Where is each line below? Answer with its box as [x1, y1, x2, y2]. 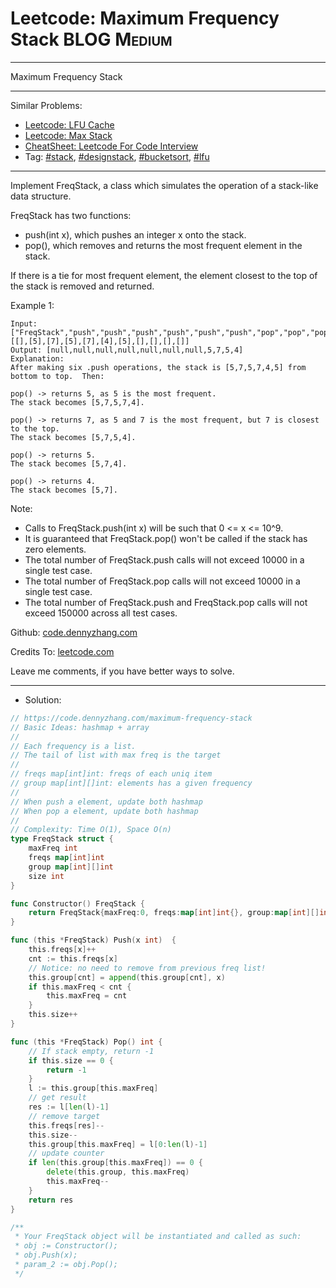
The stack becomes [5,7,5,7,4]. [10, 397, 145, 407]
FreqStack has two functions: [10, 209, 132, 221]
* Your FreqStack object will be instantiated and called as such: [14, 1232, 302, 1242]
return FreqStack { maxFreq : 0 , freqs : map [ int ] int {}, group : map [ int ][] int [28, 908, 333, 918]
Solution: [24, 693, 62, 706]
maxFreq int [28, 843, 78, 854]
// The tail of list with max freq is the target [10, 750, 222, 761]
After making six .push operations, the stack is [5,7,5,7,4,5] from [10, 362, 307, 372]
